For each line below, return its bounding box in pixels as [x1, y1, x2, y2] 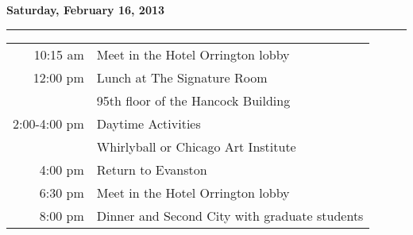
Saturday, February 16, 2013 [6, 2, 165, 17]
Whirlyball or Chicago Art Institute [96, 137, 296, 156]
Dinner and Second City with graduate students [96, 206, 364, 225]
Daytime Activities [96, 114, 201, 133]
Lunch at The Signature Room [96, 67, 268, 87]
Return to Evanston [96, 160, 207, 179]
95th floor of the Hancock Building [96, 91, 291, 110]
